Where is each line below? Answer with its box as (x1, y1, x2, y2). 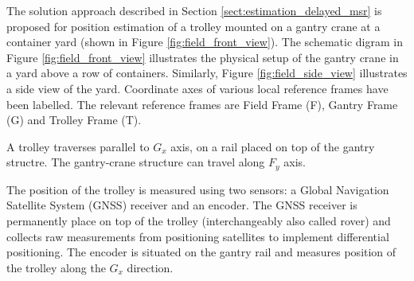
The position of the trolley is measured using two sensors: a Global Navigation (6, 181, 389, 197)
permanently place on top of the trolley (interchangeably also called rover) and (6, 212, 391, 228)
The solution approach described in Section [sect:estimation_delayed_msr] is (6, 2, 382, 18)
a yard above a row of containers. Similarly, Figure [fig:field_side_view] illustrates (6, 64, 408, 81)
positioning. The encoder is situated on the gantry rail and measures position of (6, 244, 396, 260)
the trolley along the (6, 259, 106, 275)
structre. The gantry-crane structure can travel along (6, 154, 265, 170)
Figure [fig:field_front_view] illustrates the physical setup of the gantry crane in (6, 49, 399, 65)
